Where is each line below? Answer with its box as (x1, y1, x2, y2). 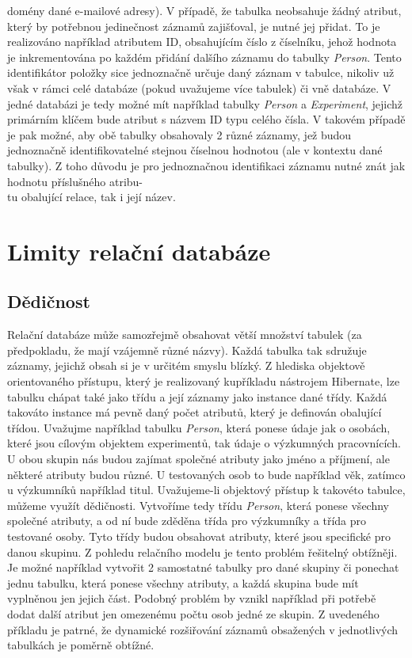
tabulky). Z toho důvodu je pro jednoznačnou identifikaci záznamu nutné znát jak (7, 157, 406, 173)
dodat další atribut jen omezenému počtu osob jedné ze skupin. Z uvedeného (7, 605, 380, 622)
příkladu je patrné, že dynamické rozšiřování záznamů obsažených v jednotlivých (7, 621, 399, 637)
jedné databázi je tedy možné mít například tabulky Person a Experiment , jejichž (7, 95, 403, 112)
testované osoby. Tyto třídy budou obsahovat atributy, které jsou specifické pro (7, 528, 391, 545)
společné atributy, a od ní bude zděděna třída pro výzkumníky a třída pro (7, 512, 367, 529)
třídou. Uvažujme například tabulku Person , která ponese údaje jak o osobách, (7, 419, 391, 435)
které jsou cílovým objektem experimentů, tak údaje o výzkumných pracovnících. (7, 435, 401, 451)
